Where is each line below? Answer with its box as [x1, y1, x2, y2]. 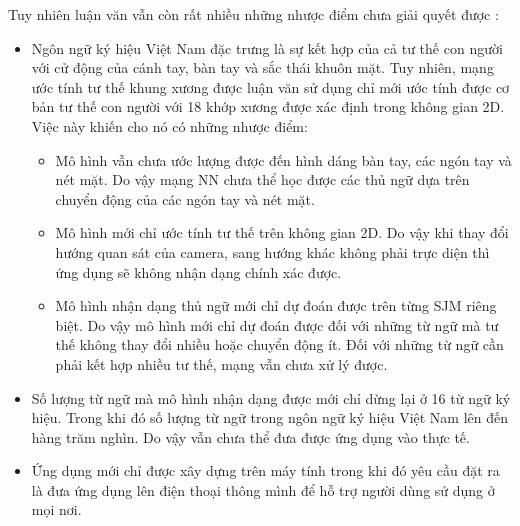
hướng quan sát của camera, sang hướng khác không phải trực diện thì [55, 241, 490, 262]
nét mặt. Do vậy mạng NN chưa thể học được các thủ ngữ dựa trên [55, 169, 470, 190]
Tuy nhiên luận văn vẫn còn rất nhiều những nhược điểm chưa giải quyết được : [8, 4, 499, 24]
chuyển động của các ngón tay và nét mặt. [55, 188, 315, 209]
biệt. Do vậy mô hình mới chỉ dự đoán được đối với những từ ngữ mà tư [55, 314, 499, 335]
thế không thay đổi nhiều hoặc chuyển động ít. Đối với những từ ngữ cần [55, 334, 504, 355]
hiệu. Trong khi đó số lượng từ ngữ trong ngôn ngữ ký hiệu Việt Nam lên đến [31, 407, 509, 428]
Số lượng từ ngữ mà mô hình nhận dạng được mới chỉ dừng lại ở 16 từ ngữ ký [31, 387, 511, 408]
